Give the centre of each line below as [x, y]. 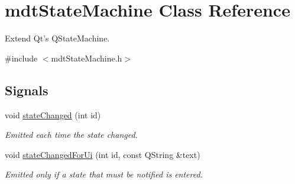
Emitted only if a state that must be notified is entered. [104, 174]
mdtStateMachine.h [87, 58]
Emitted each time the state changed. [71, 135]
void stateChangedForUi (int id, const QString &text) [103, 154]
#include [21, 58]
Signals [27, 90]
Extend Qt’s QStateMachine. [57, 38]
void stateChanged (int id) [53, 114]
